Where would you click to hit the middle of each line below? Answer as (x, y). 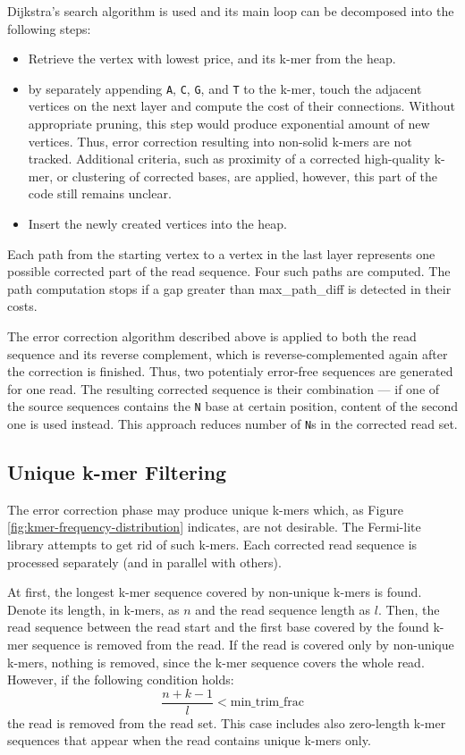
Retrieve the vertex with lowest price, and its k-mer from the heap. (212, 59)
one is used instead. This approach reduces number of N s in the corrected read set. (232, 424)
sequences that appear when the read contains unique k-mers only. (189, 740)
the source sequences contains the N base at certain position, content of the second (232, 406)
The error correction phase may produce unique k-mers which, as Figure (205, 509)
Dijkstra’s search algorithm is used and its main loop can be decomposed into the (231, 11)
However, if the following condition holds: (121, 679)
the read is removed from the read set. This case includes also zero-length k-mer (227, 722)
